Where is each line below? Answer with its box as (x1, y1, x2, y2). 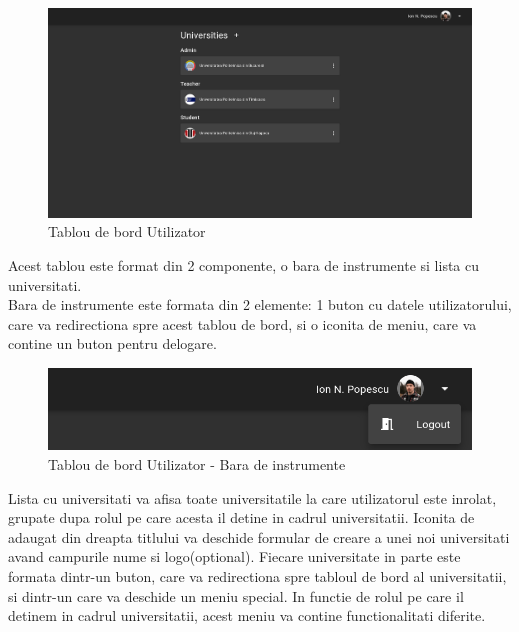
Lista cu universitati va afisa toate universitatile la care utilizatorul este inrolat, (8, 487, 497, 508)
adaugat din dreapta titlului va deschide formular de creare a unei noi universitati (8, 526, 510, 547)
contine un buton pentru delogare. (8, 333, 217, 354)
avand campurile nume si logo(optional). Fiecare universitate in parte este (8, 546, 461, 567)
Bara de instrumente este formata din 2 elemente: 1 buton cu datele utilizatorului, (8, 294, 512, 315)
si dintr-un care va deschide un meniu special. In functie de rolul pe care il (8, 585, 464, 606)
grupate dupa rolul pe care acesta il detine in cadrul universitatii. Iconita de (8, 507, 475, 528)
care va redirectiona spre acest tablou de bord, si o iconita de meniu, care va (8, 313, 477, 334)
